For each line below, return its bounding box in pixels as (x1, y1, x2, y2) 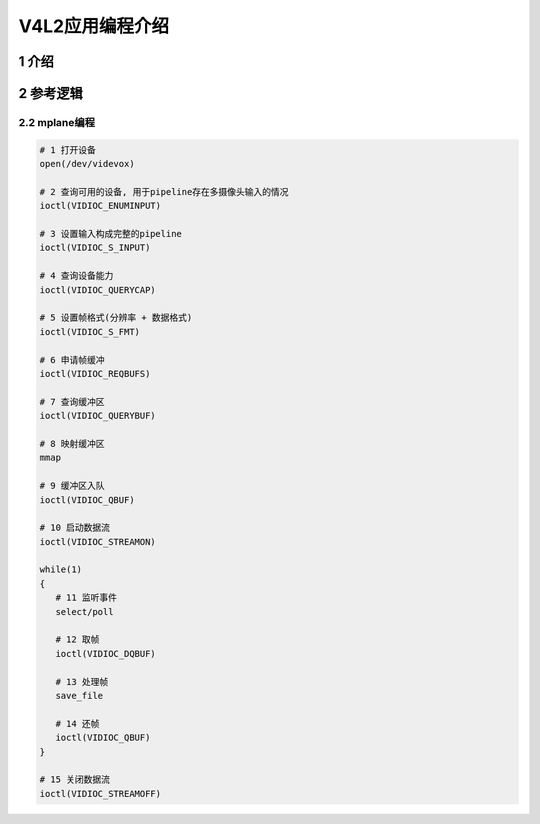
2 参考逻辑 (18, 85, 84, 102)
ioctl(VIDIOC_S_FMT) (39, 326, 140, 337)
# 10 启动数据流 (39, 522, 110, 534)
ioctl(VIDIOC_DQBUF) (55, 648, 157, 659)
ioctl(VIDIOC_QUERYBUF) (39, 410, 157, 422)
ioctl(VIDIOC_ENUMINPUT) (39, 200, 162, 212)
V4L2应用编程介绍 (18, 15, 170, 37)
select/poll (55, 606, 114, 617)
